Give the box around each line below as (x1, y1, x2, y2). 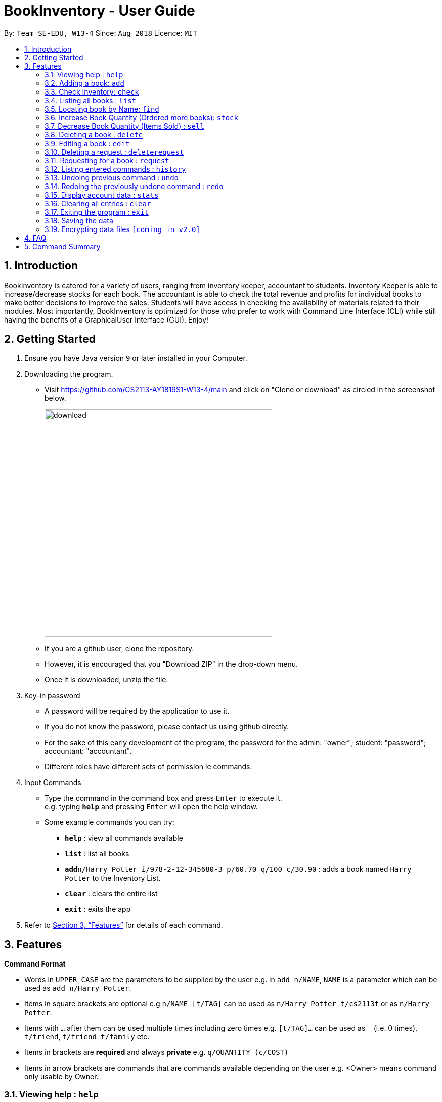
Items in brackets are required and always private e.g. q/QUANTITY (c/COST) (24, 1048, 289, 1057)
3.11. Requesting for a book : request (45, 156, 169, 165)
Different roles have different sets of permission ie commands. (45, 762, 252, 771)
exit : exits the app (65, 905, 131, 914)
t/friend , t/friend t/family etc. (24, 1032, 150, 1041)
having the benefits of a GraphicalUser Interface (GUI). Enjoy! (4, 315, 209, 324)
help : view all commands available (65, 834, 183, 843)
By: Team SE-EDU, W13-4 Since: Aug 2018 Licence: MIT (4, 28, 197, 37)
